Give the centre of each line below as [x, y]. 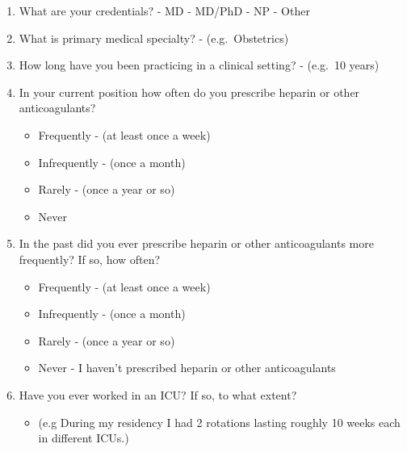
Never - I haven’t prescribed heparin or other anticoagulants [187, 368]
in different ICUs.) [84, 438]
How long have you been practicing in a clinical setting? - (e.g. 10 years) [199, 65]
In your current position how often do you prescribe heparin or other [189, 92]
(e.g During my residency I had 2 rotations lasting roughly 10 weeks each [219, 422]
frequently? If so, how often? [90, 259]
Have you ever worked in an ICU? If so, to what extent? [158, 394]
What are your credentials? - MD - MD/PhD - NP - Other [164, 10]
